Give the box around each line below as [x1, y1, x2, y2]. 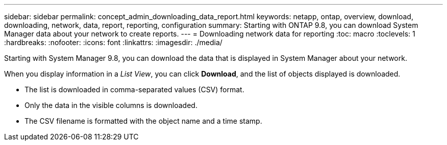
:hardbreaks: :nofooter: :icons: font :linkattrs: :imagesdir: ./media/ [4, 38, 222, 47]
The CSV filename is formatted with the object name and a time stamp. [24, 117, 262, 125]
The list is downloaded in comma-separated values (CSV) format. [24, 85, 244, 94]
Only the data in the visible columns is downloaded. [24, 101, 197, 110]
